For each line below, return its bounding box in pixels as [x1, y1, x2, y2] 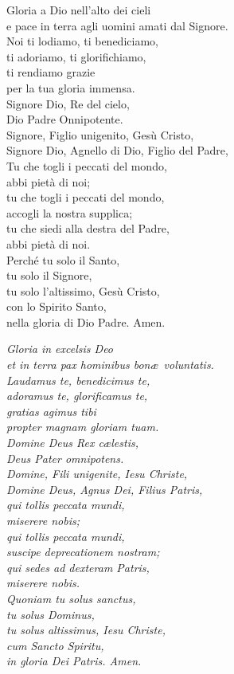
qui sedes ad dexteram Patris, [6, 558, 150, 575]
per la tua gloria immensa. [6, 79, 135, 96]
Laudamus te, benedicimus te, [6, 371, 150, 388]
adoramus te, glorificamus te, [6, 387, 148, 404]
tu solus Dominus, [6, 605, 95, 622]
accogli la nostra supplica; [6, 204, 133, 221]
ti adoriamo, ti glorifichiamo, [6, 48, 146, 65]
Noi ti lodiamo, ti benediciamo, [6, 33, 158, 49]
